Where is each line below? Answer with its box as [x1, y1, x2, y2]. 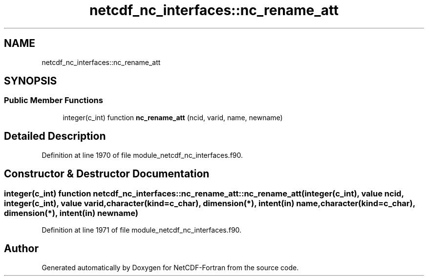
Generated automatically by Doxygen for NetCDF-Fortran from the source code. [42, 263, 299, 272]
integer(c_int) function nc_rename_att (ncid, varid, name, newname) [63, 113, 283, 122]
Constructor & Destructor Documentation [4, 168, 210, 180]
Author [4, 242, 39, 255]
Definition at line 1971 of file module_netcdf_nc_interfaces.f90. [42, 225, 242, 234]
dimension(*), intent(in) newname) [4, 208, 138, 218]
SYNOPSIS [4, 75, 57, 87]
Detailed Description [4, 130, 106, 143]
